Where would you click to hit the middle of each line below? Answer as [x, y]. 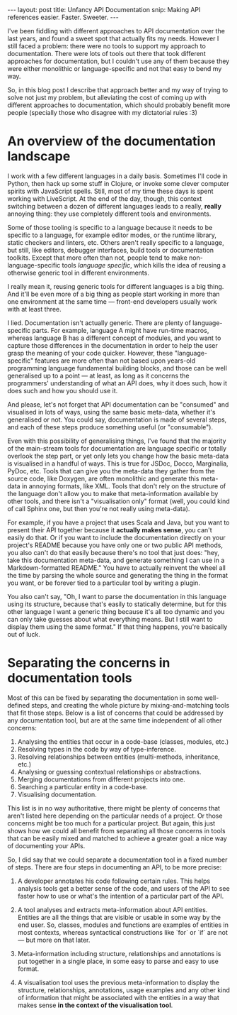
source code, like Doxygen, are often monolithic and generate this [103, 478]
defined [19, 705]
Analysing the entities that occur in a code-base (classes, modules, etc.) [123, 741]
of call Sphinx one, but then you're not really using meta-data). [99, 508]
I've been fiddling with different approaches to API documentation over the [116, 31]
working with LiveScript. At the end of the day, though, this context [105, 198]
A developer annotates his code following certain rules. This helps [114, 881]
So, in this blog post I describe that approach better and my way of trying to [118, 90]
